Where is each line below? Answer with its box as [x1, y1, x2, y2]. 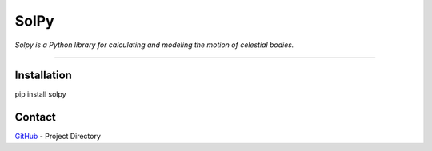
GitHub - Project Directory [14, 132, 102, 141]
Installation [14, 69, 72, 82]
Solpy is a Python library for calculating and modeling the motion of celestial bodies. [14, 40, 294, 50]
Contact [14, 110, 56, 124]
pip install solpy [14, 89, 67, 99]
